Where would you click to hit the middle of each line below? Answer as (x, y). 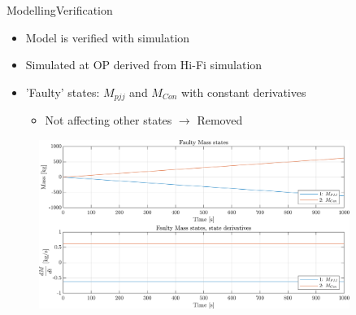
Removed (220, 120)
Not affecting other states (109, 120)
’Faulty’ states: (63, 92)
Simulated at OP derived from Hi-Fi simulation (144, 65)
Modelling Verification (60, 10)
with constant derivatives (244, 92)
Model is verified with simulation (108, 37)
